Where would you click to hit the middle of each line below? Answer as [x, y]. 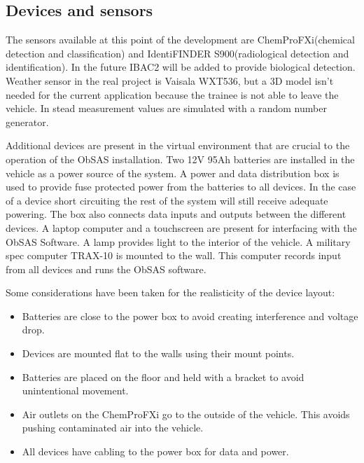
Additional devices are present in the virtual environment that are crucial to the [178, 145]
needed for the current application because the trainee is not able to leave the [172, 94]
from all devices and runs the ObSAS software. [106, 269]
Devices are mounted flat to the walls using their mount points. [158, 353]
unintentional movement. [75, 391]
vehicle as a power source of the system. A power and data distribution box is [173, 173]
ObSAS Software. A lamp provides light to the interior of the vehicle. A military [178, 241]
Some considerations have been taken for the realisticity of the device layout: [170, 292]
